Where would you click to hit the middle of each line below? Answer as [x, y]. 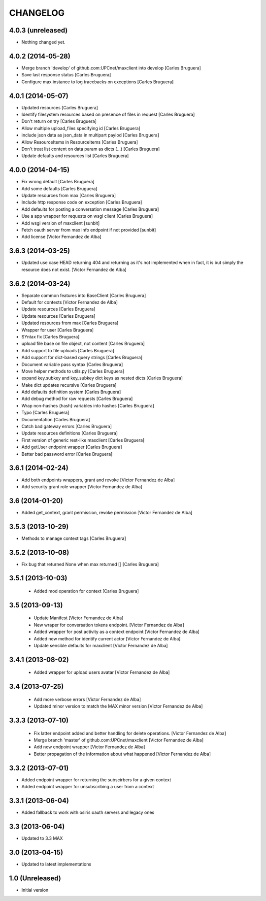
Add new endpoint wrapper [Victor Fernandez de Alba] [89, 747]
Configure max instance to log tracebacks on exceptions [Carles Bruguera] [98, 82]
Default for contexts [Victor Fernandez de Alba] [70, 302]
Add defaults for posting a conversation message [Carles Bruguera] [90, 209]
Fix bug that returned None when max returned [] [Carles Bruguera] [90, 564]
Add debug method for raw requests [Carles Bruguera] [77, 399]
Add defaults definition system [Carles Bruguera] [71, 392]
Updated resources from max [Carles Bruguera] [70, 323]
